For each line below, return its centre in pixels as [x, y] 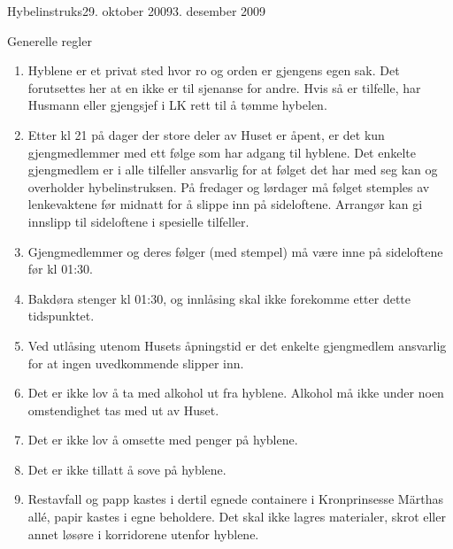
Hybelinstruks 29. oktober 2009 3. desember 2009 [137, 11]
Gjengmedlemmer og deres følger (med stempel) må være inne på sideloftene [235, 251]
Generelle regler [50, 40]
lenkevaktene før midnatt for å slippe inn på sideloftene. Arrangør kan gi [225, 204]
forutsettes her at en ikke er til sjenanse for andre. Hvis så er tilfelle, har [224, 87]
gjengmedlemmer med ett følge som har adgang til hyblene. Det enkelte [222, 152]
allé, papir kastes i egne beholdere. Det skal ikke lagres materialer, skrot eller [237, 517]
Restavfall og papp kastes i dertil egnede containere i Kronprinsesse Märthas [235, 499]
